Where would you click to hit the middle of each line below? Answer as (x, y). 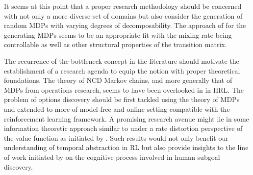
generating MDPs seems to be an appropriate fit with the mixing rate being (118, 35)
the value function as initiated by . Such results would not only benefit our (116, 137)
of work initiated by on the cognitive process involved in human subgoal (112, 157)
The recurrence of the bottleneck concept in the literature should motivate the (122, 61)
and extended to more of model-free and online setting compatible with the (117, 109)
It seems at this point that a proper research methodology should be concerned (123, 6)
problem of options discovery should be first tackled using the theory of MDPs (122, 99)
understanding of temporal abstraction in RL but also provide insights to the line (126, 147)
